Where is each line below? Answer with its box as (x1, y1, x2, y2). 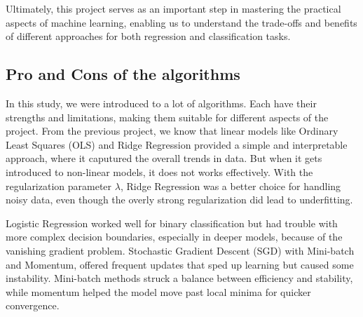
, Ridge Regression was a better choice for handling (120, 178, 341, 193)
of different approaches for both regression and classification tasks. (6, 29, 291, 43)
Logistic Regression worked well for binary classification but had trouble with (6, 215, 338, 230)
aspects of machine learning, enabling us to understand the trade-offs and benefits (6, 15, 357, 29)
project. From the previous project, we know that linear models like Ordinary (6, 123, 338, 138)
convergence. (6, 298, 60, 313)
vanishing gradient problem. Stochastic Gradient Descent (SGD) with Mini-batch (6, 243, 355, 257)
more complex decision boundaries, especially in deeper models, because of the (6, 229, 343, 244)
